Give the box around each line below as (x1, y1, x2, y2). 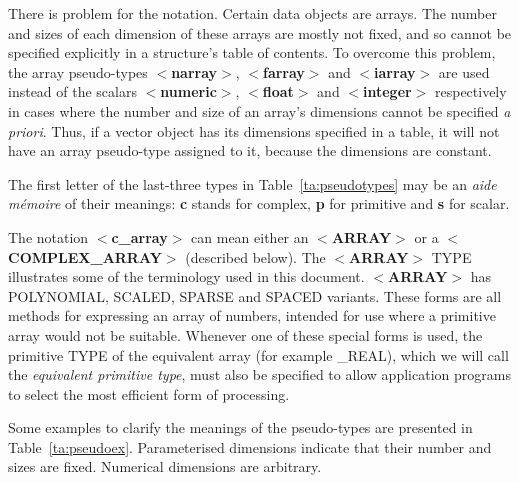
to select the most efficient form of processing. (8, 383, 290, 404)
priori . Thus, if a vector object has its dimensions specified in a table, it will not (8, 120, 500, 141)
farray (262, 61, 305, 82)
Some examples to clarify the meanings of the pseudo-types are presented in (8, 417, 473, 438)
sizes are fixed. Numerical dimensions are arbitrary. (8, 456, 322, 477)
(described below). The (185, 246, 326, 267)
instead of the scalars (8, 81, 137, 102)
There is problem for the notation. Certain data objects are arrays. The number (8, 3, 497, 23)
